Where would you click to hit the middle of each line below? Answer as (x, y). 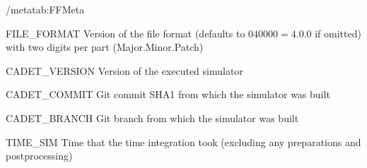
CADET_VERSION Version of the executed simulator (124, 70)
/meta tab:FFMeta (45, 9)
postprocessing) (39, 156)
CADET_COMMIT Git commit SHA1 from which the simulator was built (168, 94)
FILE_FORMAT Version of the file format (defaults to (126, 33)
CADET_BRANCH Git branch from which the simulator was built (152, 118)
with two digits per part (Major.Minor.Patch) (105, 47)
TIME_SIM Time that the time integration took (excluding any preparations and (183, 142)
